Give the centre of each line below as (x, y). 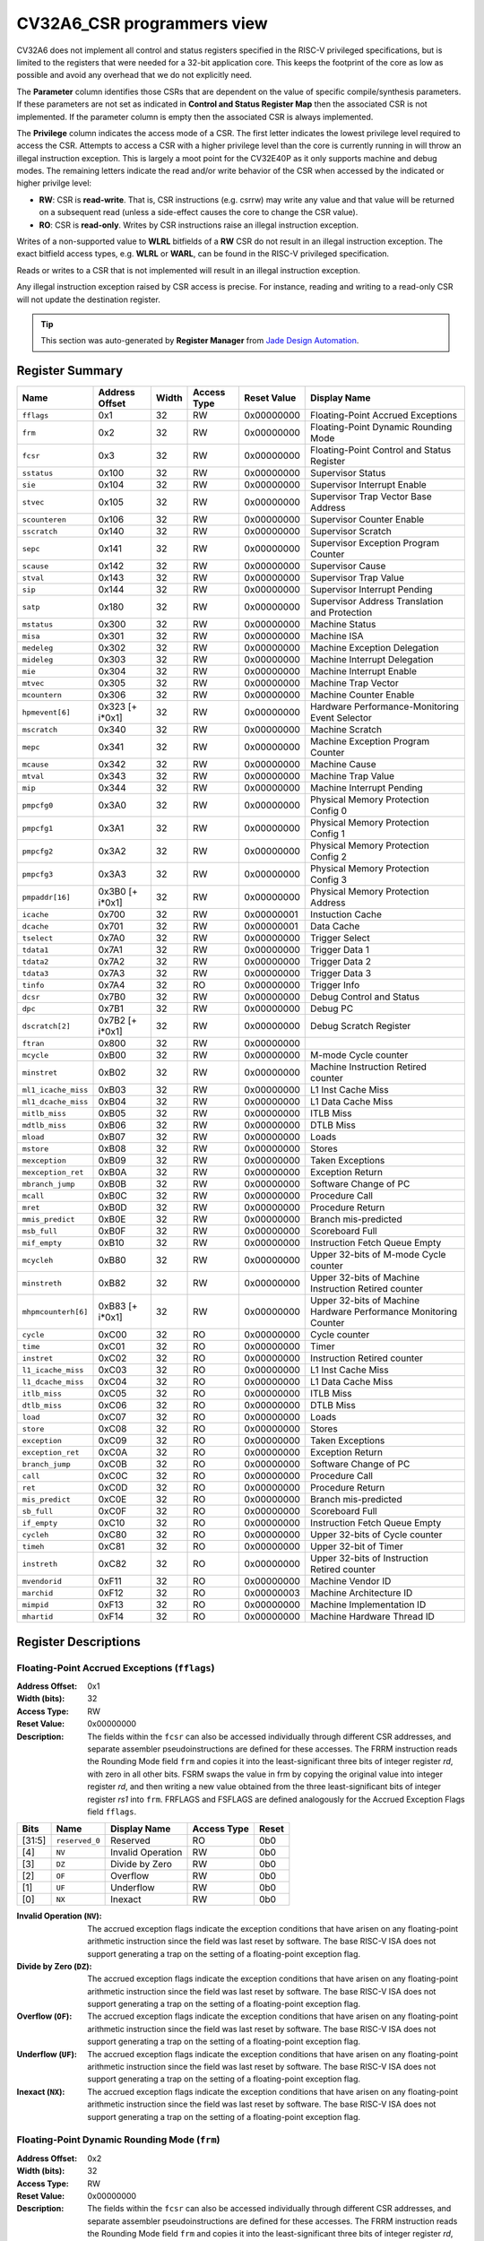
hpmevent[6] (46, 712)
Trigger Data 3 (341, 973)
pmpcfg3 (38, 874)
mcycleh (38, 1260)
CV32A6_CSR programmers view (142, 23)
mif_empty (42, 1243)
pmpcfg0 (38, 805)
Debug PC (332, 1008)
